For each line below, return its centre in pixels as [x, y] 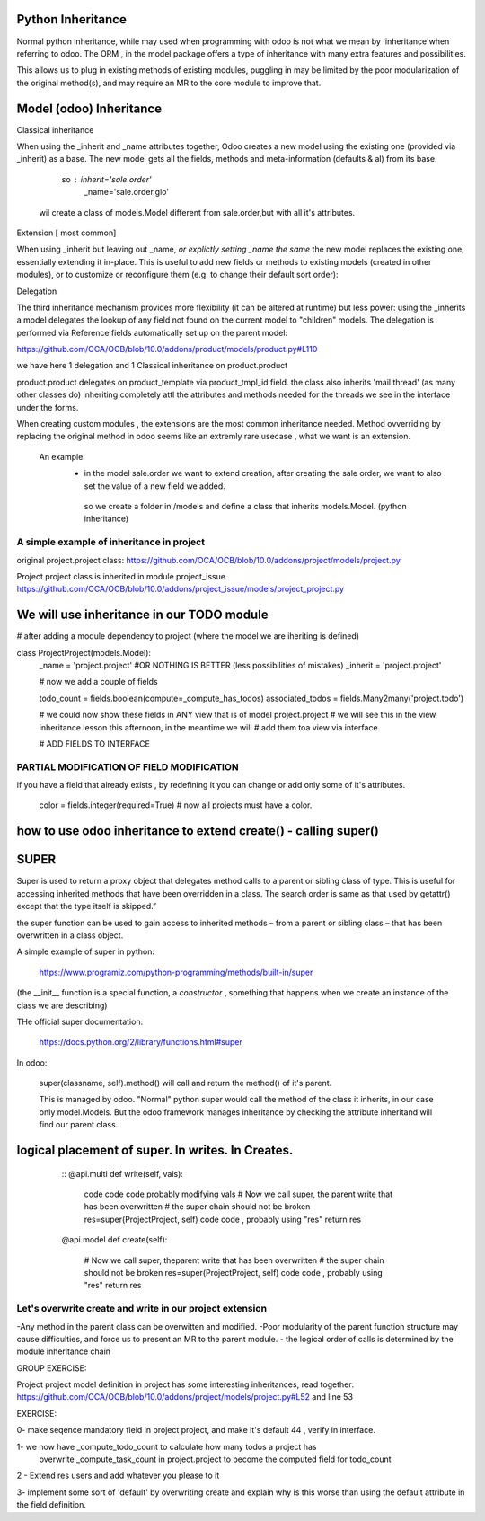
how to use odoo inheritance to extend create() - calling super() [198, 831]
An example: [62, 456]
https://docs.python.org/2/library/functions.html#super [141, 1042]
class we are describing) [62, 1005]
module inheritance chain [64, 1351]
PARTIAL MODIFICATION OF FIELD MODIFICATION [128, 766]
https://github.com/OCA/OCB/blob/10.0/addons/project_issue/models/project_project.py [181, 589]
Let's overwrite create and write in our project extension [142, 1309]
